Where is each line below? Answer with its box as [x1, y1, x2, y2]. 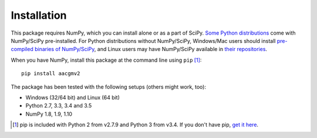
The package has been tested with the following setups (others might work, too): [11, 83, 207, 90]
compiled [11, 46, 33, 53]
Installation [11, 9, 67, 22]
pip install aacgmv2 [21, 70, 80, 77]
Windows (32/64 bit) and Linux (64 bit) [25, 94, 120, 101]
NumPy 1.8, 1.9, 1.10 [25, 110, 73, 117]
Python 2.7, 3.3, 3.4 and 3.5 [25, 102, 92, 109]
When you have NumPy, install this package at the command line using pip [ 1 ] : [11, 56, 202, 63]
